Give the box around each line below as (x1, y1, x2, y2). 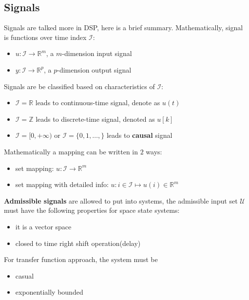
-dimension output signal (57, 64, 132, 75)
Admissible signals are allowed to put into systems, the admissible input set (4, 195, 238, 206)
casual (15, 270, 34, 281)
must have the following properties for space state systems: (4, 205, 180, 215)
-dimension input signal (62, 48, 132, 58)
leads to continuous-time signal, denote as (35, 97, 160, 108)
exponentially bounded (15, 287, 83, 297)
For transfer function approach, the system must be (4, 254, 158, 264)
